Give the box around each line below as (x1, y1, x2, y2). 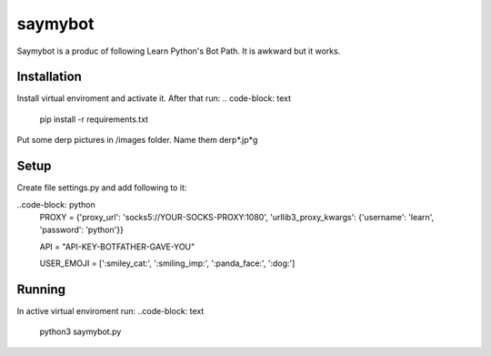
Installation (16, 69, 82, 85)
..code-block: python (16, 198, 95, 209)
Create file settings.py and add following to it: (16, 182, 187, 193)
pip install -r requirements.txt (39, 114, 149, 125)
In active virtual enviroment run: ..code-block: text (16, 306, 205, 316)
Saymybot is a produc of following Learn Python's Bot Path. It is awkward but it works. (16, 46, 341, 56)
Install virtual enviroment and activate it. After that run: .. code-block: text (16, 93, 291, 104)
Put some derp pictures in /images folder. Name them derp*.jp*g (16, 135, 258, 146)
